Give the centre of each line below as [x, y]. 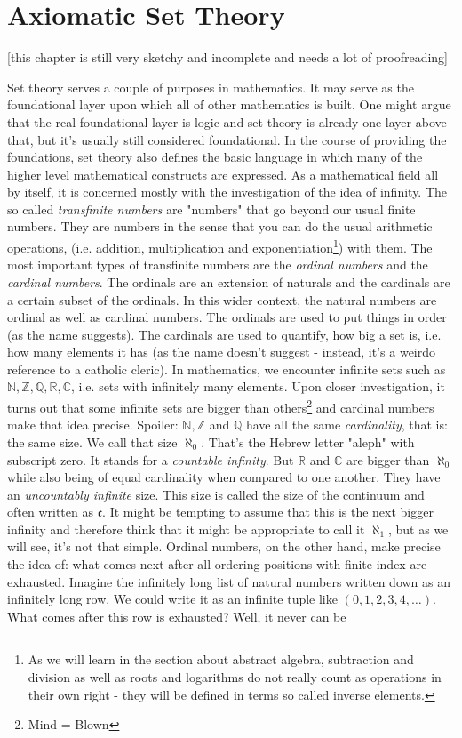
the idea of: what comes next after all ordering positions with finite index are [217, 564]
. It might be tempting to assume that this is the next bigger [268, 512]
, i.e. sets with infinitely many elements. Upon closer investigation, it [258, 386]
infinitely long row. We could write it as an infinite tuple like [172, 599]
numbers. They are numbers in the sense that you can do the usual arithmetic [220, 226]
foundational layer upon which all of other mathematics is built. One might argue [229, 104]
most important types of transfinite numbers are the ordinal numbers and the [218, 265]
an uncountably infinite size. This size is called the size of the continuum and [216, 494]
